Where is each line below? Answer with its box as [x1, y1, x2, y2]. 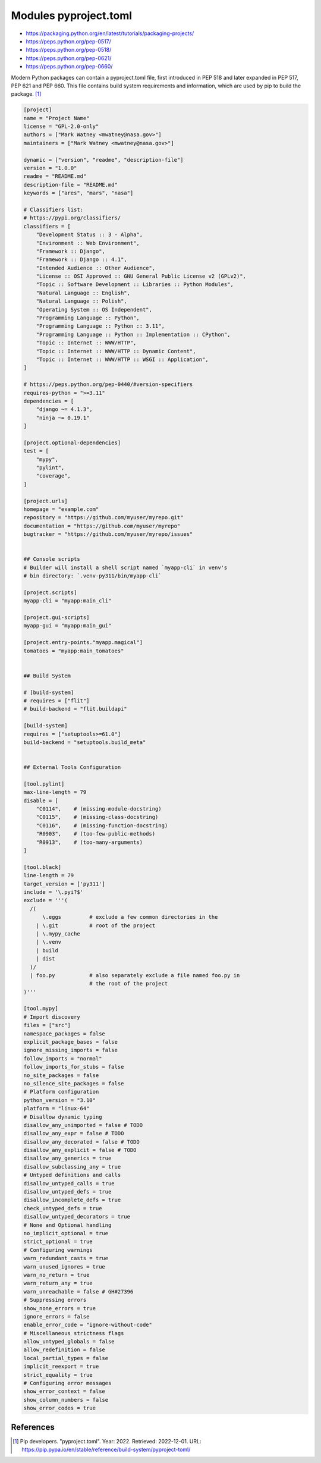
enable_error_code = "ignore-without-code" [23, 1321, 153, 1329]
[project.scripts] [23, 589, 77, 596]
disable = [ [23, 797, 59, 804]
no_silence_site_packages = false [23, 1080, 124, 1087]
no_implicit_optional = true [23, 1230, 109, 1236]
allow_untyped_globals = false [23, 1338, 115, 1345]
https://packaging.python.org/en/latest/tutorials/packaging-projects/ [26, 30, 194, 37]
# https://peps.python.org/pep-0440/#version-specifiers [23, 381, 193, 388]
